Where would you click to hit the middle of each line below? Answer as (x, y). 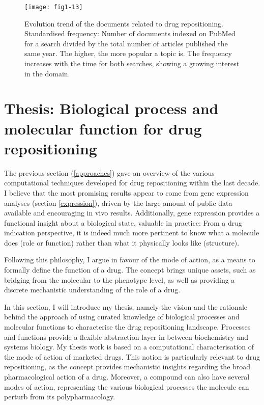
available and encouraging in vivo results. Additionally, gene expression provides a (132, 213)
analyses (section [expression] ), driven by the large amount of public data (118, 202)
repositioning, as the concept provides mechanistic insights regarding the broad (127, 367)
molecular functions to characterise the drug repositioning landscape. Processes (127, 327)
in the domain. (47, 73)
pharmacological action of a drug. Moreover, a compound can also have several (127, 376)
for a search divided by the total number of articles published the (126, 43)
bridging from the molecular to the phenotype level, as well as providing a (120, 279)
